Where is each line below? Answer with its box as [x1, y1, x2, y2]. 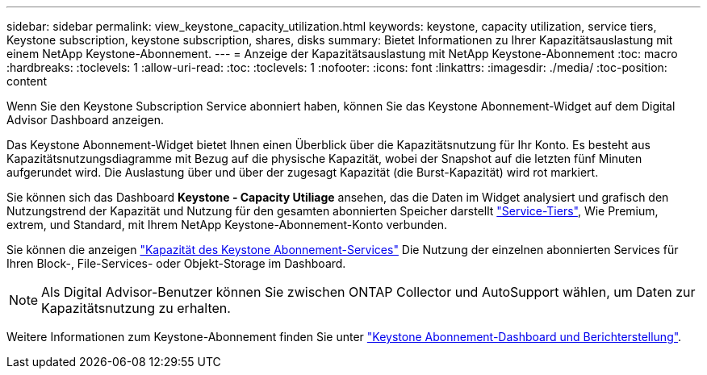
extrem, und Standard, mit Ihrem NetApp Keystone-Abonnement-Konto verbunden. [6, 218, 447, 231]
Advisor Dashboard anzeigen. [6, 113, 164, 127]
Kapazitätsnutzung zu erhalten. [41, 300, 231, 316]
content [6, 74, 48, 88]
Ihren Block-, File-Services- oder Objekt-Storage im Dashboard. [6, 256, 346, 270]
